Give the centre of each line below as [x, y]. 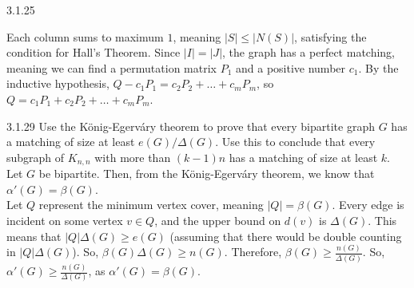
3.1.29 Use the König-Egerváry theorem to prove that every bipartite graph [191, 126]
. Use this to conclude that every [295, 142]
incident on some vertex [65, 220]
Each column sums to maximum [85, 36]
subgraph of [36, 157]
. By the [378, 67]
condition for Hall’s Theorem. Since [94, 52]
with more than [133, 157]
